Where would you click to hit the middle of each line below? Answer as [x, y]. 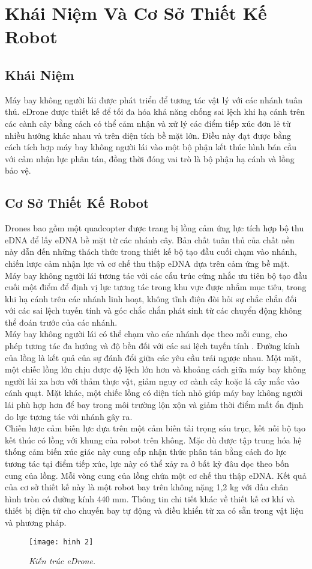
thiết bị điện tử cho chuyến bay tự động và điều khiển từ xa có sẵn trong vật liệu [154, 510]
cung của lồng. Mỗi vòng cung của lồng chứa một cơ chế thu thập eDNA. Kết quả [156, 475]
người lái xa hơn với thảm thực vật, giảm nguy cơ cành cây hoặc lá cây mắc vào [152, 381]
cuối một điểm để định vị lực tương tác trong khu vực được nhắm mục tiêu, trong [156, 287]
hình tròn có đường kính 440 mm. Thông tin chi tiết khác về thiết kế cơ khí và [150, 498]
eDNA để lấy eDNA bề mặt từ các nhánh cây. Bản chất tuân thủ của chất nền [150, 239]
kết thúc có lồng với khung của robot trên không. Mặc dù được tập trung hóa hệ [153, 440]
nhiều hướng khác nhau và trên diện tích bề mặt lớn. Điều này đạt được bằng [148, 135]
